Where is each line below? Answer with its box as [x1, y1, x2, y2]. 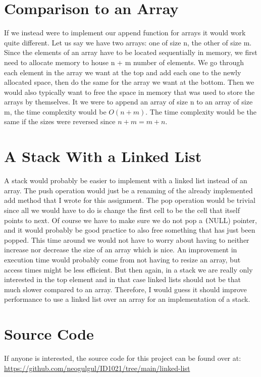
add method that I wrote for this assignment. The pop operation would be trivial [4, 195, 255, 205]
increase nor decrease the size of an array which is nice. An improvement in [4, 244, 237, 255]
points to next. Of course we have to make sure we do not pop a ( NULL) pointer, [4, 214, 257, 225]
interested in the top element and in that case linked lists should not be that [4, 274, 241, 285]
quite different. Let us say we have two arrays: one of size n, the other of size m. [4, 37, 252, 47]
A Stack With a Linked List [4, 146, 202, 167]
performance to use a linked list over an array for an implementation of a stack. [4, 294, 250, 304]
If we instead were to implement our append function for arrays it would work [4, 27, 246, 38]
